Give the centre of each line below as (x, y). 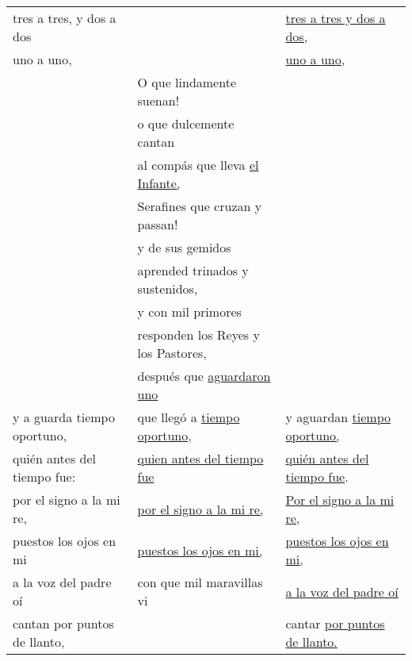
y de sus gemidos (184, 247)
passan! (158, 224)
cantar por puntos (335, 623)
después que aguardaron (204, 376)
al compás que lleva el (198, 165)
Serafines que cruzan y (200, 206)
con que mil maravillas (200, 582)
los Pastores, (172, 353)
